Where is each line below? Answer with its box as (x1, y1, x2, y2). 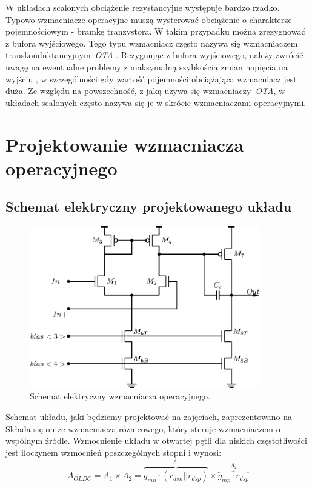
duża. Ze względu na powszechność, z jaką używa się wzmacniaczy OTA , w (5, 84, 285, 97)
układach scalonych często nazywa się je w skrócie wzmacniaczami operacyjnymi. (5, 96, 307, 109)
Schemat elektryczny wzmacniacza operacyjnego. (30, 390, 210, 403)
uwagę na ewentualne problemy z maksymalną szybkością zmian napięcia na (5, 60, 288, 73)
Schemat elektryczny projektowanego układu (5, 197, 292, 216)
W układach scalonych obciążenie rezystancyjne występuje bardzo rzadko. (5, 1, 280, 13)
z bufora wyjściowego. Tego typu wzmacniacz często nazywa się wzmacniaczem (5, 36, 298, 49)
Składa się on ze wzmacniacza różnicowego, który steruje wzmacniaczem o (5, 422, 280, 435)
